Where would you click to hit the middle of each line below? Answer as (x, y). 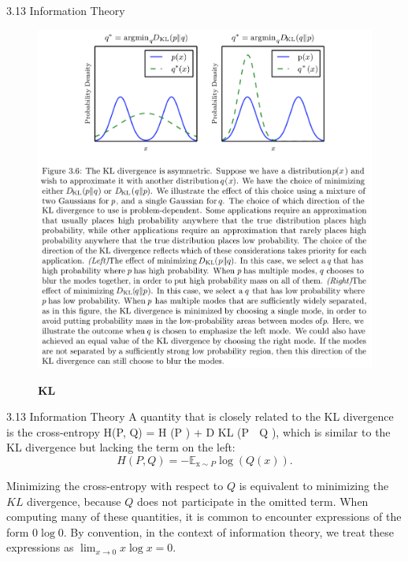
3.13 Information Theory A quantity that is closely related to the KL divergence (200, 416)
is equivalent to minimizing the (314, 485)
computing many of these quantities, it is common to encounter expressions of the (204, 516)
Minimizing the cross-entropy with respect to (115, 485)
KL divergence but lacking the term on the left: (121, 447)
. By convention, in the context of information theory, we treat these (228, 531)
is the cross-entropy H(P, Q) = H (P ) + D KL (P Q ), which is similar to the (198, 431)
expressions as (40, 547)
